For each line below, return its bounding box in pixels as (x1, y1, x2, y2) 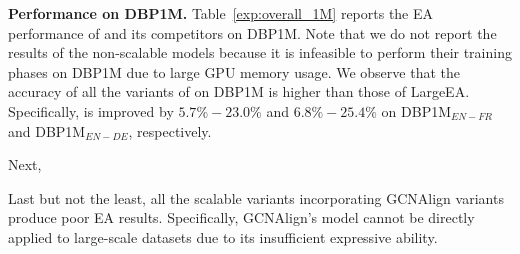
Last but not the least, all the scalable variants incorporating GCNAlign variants (8, 187, 504, 208)
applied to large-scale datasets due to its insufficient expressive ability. (8, 226, 438, 247)
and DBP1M (8, 120, 86, 141)
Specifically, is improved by (8, 100, 174, 121)
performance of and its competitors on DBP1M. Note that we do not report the (8, 22, 497, 43)
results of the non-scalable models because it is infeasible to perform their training (8, 42, 512, 63)
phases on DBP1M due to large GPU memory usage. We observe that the (8, 61, 460, 82)
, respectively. (128, 120, 212, 141)
